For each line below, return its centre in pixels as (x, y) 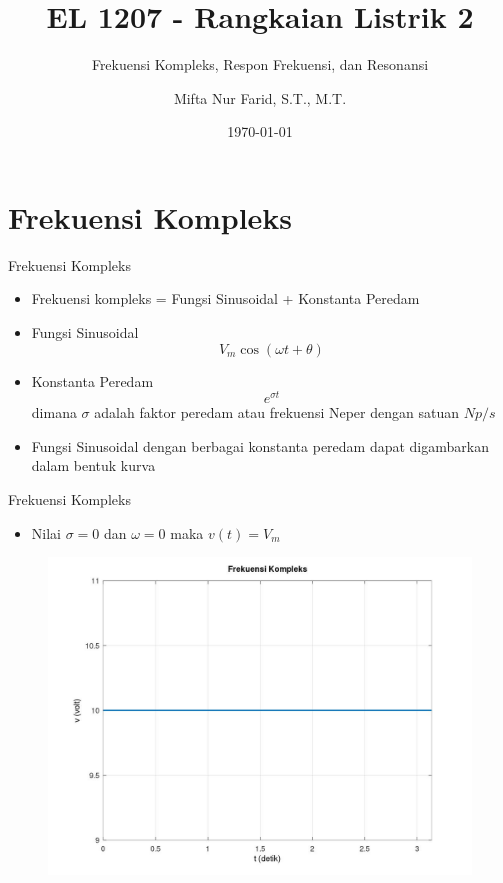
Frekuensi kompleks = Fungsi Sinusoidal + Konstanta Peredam (225, 298)
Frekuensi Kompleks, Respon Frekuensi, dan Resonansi (260, 64)
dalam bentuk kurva (93, 465)
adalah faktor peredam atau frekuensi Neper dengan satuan (276, 412)
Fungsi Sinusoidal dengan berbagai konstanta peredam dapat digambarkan (260, 445)
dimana (54, 412)
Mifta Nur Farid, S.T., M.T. (260, 97)
